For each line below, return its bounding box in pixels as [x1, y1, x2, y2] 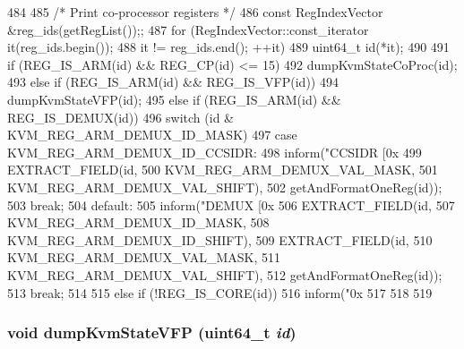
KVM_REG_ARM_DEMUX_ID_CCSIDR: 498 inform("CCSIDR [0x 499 [7, 142, 422, 161]
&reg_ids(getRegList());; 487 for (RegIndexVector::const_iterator [7, 20, 369, 38]
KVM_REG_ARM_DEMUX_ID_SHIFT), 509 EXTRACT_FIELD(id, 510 [7, 230, 433, 249]
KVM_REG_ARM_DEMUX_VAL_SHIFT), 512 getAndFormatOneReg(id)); [7, 265, 443, 284]
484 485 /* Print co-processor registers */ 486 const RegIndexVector [7, 3, 383, 21]
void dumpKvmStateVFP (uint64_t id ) [7, 321, 296, 344]
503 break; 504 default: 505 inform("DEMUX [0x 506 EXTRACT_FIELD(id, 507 [7, 195, 455, 214]
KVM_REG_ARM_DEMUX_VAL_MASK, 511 [7, 248, 281, 267]
